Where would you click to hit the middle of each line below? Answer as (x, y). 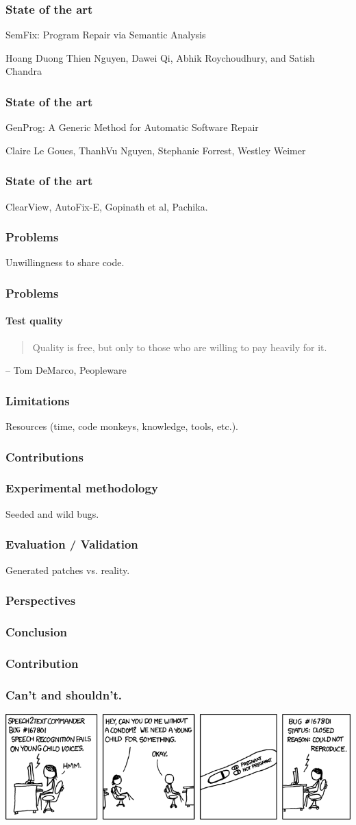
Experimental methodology (82, 488)
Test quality (34, 321)
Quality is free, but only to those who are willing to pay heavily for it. (180, 347)
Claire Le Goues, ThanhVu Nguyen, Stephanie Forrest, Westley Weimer (156, 150)
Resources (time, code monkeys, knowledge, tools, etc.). (122, 426)
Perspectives (41, 600)
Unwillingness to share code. (65, 262)
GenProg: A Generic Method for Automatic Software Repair (132, 127)
